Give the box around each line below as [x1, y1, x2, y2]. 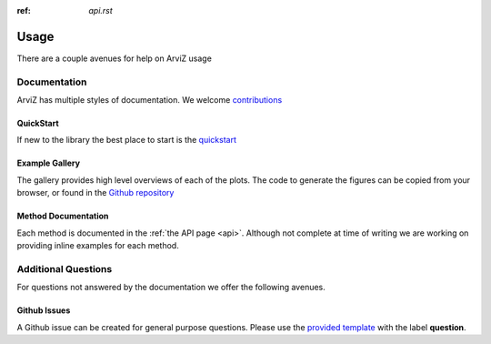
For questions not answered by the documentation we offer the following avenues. [16, 282, 326, 293]
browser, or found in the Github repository [16, 187, 175, 198]
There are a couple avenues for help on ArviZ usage [16, 53, 213, 64]
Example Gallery [16, 157, 81, 168]
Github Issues [16, 305, 71, 316]
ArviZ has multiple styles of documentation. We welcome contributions [16, 95, 283, 106]
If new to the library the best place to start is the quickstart [16, 135, 236, 146]
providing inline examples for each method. [16, 240, 179, 250]
